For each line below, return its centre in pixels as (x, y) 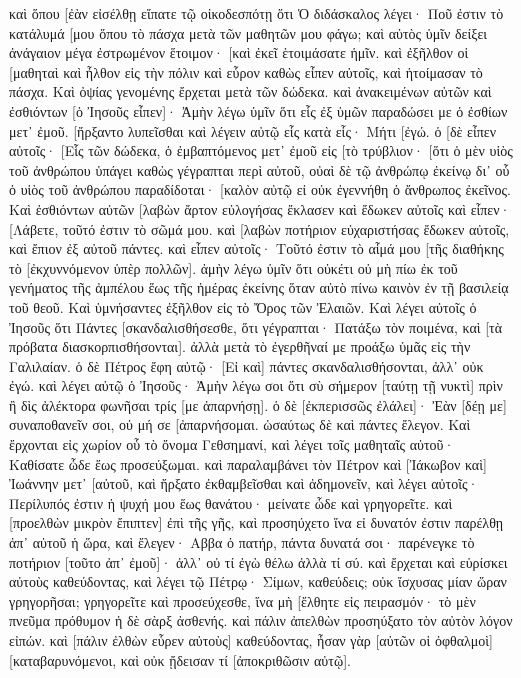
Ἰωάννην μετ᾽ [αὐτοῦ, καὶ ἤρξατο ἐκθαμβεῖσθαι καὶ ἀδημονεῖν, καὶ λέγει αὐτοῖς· (244, 483)
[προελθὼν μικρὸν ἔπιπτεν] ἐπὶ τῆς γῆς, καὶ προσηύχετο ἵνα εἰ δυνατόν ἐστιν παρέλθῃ (256, 522)
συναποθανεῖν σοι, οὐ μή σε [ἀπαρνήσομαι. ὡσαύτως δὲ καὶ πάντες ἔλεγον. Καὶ (240, 424)
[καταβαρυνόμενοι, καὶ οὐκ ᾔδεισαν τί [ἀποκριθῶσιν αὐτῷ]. (180, 659)
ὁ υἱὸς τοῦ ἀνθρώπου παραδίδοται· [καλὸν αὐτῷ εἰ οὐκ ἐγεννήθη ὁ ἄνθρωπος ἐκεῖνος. (260, 189)
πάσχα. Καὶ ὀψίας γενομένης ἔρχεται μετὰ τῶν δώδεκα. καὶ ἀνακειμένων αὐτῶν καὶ (250, 91)
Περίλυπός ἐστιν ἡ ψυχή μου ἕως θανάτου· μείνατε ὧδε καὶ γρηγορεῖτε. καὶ (231, 502)
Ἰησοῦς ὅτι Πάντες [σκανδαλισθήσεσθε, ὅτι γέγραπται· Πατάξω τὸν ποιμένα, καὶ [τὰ (256, 326)
